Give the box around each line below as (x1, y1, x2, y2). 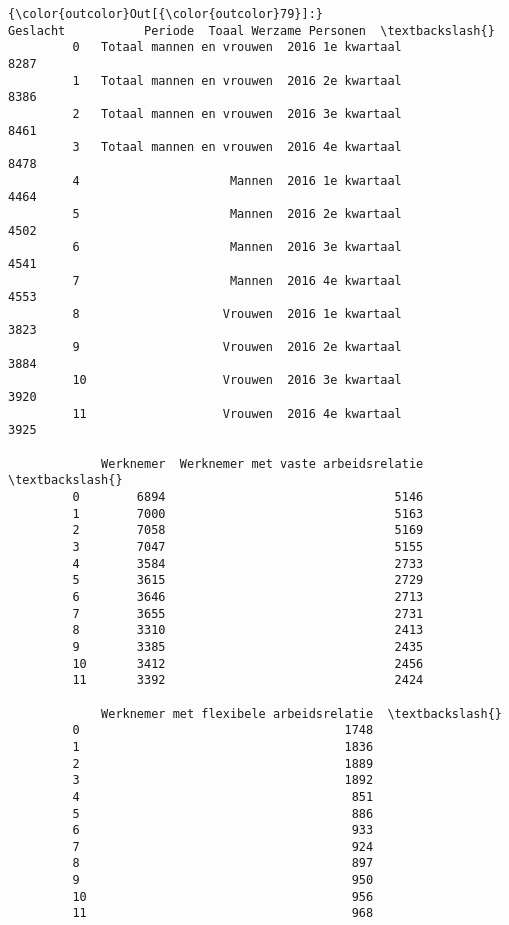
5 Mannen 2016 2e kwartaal (72, 206, 402, 221)
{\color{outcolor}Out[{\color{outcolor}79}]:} (8, 7, 323, 21)
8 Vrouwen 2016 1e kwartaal (72, 306, 402, 321)
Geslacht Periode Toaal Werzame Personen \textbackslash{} (8, 23, 495, 38)
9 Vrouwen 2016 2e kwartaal (72, 340, 402, 355)
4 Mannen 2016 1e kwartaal (72, 173, 402, 188)
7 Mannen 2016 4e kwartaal (72, 273, 402, 288)
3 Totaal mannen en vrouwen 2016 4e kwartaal (72, 140, 402, 155)
